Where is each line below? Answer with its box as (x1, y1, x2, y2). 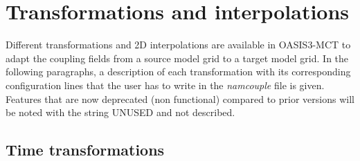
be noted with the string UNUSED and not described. (6, 105, 235, 120)
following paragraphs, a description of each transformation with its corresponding (6, 64, 351, 79)
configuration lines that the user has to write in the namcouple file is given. (6, 77, 325, 92)
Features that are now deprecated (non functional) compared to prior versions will (6, 91, 354, 106)
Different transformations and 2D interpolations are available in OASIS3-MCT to (6, 37, 351, 52)
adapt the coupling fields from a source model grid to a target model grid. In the (6, 50, 349, 65)
